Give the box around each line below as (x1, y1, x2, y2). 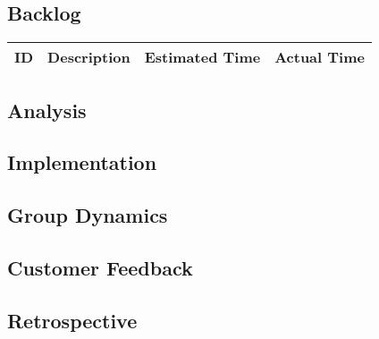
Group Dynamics (7, 201, 168, 229)
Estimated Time (144, 47, 261, 68)
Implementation (7, 148, 157, 176)
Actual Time (274, 47, 365, 68)
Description (47, 47, 131, 68)
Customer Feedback (7, 253, 193, 281)
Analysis (7, 96, 87, 123)
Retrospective (7, 306, 138, 334)
